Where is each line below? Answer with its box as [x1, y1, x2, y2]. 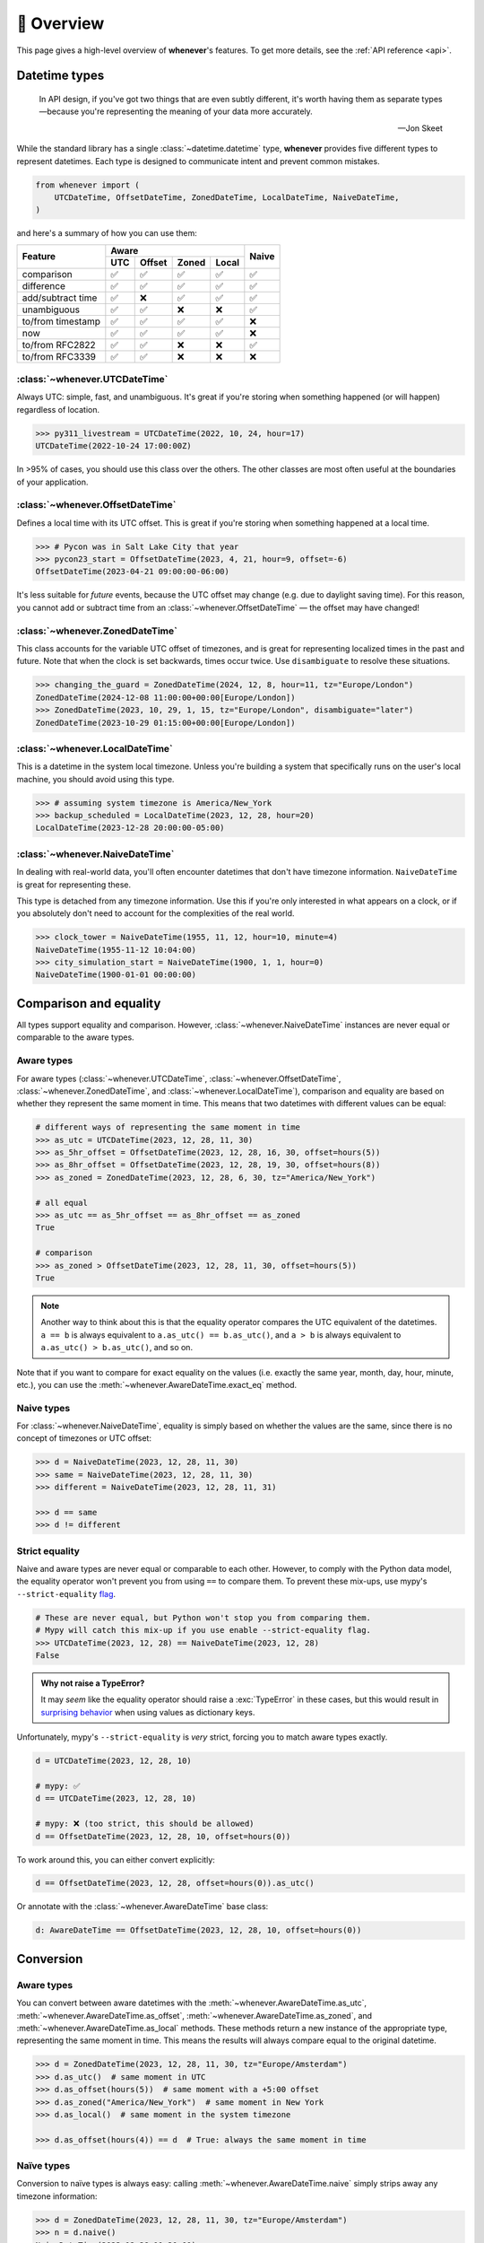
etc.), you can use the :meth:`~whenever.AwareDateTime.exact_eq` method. [16, 1379, 298, 1390]
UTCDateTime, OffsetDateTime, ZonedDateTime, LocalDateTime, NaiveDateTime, [54, 192, 400, 202]
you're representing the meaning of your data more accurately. [81, 106, 313, 117]
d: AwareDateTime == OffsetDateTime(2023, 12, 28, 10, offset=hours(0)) [35, 1925, 362, 1935]
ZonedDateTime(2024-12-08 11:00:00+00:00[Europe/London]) [35, 692, 296, 703]
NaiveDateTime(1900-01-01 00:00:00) [35, 970, 197, 980]
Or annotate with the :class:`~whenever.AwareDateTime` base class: [16, 1901, 269, 1912]
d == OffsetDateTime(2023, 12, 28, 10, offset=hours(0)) [35, 1831, 291, 1841]
